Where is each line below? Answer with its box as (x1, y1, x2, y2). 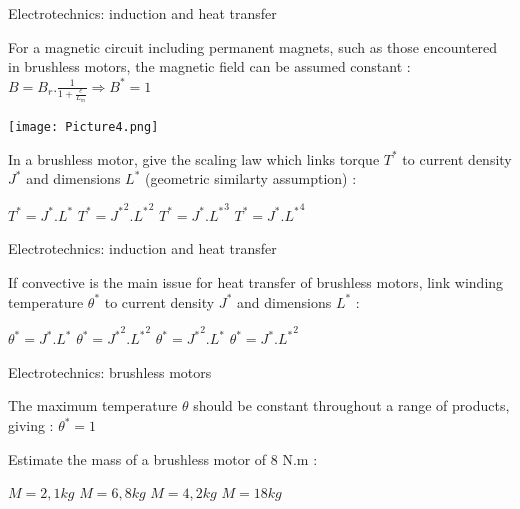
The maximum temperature (8, 395, 178, 416)
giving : (8, 415, 54, 436)
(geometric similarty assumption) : (144, 168, 357, 189)
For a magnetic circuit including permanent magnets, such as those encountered (8, 36, 498, 57)
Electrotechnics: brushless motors (8, 361, 212, 382)
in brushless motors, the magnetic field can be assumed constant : (8, 56, 411, 77)
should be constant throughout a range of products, (193, 395, 510, 416)
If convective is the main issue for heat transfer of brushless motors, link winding (8, 272, 504, 293)
